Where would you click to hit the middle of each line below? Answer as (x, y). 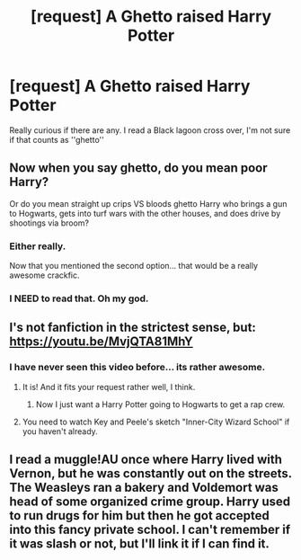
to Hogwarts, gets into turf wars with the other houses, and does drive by (145, 213)
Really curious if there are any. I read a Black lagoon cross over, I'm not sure (150, 130)
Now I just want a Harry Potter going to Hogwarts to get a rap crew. (160, 404)
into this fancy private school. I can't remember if (150, 530)
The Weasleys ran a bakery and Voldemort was (144, 488)
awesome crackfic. (44, 275)
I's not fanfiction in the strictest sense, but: (133, 328)
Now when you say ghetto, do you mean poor (138, 168)
